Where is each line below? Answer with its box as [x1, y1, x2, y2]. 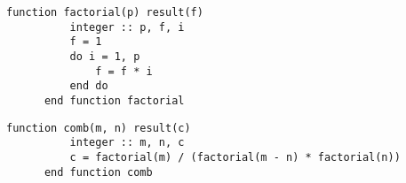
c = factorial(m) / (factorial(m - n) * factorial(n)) [69, 150, 401, 164]
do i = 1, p [69, 50, 140, 63]
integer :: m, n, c [69, 136, 185, 149]
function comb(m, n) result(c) [6, 121, 191, 134]
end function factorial [44, 94, 185, 107]
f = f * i [95, 65, 153, 78]
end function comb [44, 165, 153, 179]
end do [69, 80, 108, 93]
